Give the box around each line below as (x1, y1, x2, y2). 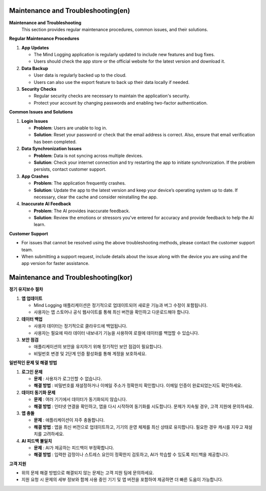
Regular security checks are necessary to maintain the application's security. (33, 93, 190, 99)
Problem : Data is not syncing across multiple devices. (33, 152, 143, 158)
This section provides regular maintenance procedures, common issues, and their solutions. (21, 26, 208, 32)
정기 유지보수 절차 (9, 286, 43, 292)
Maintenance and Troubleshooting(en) (9, 6, 131, 15)
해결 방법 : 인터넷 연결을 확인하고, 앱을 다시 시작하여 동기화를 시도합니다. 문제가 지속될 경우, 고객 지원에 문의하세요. (33, 403, 254, 409)
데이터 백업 (21, 316, 43, 322)
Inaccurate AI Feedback (21, 201, 71, 207)
